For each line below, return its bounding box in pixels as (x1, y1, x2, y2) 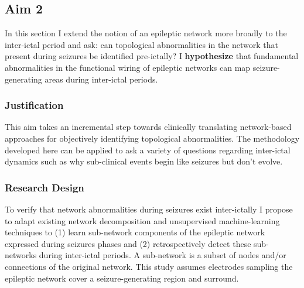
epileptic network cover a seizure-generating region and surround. (5, 272, 239, 284)
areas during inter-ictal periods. (45, 73, 158, 85)
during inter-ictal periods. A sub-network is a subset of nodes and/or (39, 249, 286, 261)
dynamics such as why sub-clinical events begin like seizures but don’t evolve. (5, 155, 283, 167)
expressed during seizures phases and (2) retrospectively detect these (5, 237, 251, 249)
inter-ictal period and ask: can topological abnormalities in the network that (5, 38, 279, 50)
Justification (5, 98, 64, 112)
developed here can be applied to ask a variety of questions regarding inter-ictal (5, 143, 291, 156)
